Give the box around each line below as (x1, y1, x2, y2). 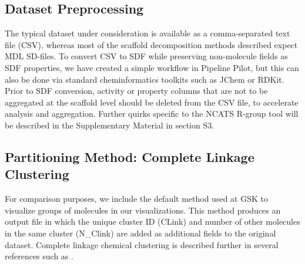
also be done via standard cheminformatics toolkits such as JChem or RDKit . (5, 73, 284, 85)
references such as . (5, 250, 73, 262)
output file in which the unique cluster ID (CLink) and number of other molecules (5, 215, 300, 228)
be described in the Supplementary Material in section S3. (5, 119, 214, 131)
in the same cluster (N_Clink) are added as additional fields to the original (5, 226, 276, 239)
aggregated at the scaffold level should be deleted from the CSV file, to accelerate (5, 96, 299, 108)
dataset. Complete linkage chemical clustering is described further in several (5, 238, 279, 251)
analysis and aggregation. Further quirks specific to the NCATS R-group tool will (5, 107, 299, 120)
